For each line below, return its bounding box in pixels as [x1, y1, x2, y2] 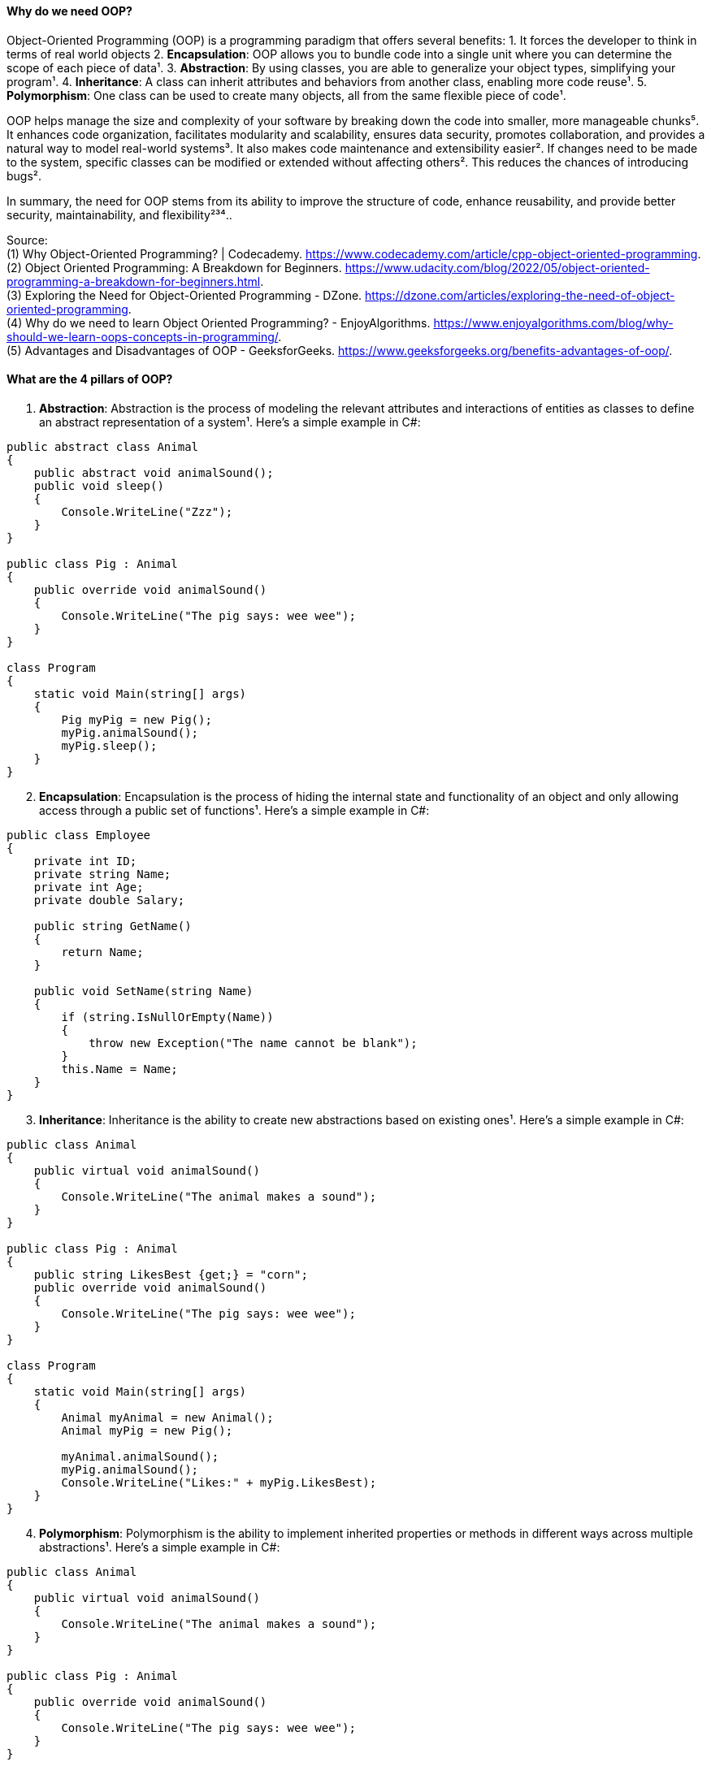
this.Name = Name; [61, 1062, 178, 1076]
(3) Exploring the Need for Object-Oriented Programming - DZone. [7, 288, 362, 302]
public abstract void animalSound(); [33, 465, 274, 479]
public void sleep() [33, 478, 164, 492]
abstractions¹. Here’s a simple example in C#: [39, 1539, 280, 1554]
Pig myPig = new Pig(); [61, 712, 212, 726]
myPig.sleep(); [61, 738, 158, 752]
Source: [7, 232, 48, 247]
